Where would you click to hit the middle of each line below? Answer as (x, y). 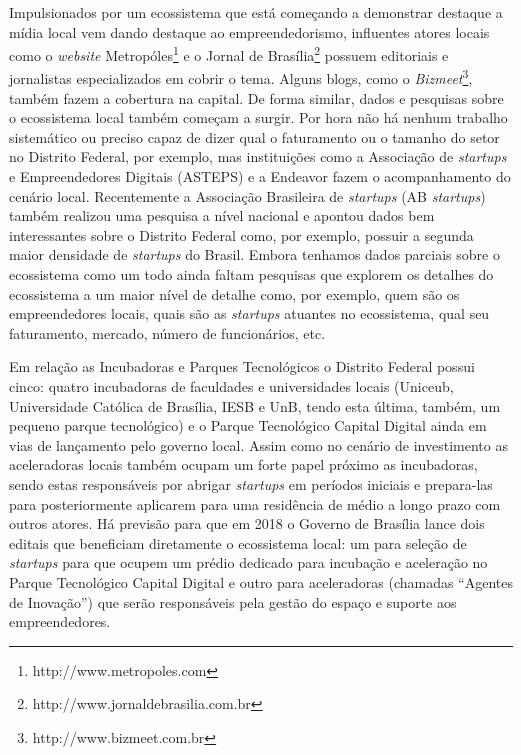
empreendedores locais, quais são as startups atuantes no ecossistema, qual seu (249, 313)
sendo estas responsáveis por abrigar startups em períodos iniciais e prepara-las (251, 483)
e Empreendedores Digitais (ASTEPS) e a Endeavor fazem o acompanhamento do (260, 176)
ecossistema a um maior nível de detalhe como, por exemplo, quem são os (234, 293)
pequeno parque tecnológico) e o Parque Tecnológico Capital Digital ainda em (248, 425)
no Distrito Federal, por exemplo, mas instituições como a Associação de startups (258, 156)
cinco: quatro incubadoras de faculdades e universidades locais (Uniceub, (231, 386)
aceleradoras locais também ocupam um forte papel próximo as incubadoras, (243, 464)
